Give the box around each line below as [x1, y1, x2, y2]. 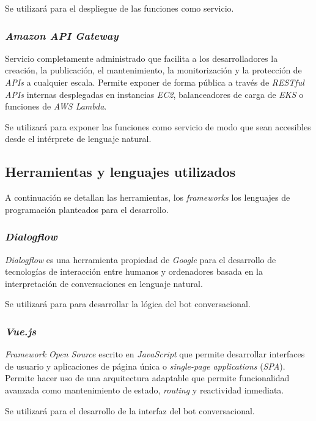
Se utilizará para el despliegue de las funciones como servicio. [5, 2, 234, 14]
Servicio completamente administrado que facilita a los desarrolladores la [5, 51, 278, 64]
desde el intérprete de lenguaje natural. [5, 132, 152, 145]
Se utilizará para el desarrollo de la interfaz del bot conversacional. [5, 404, 255, 417]
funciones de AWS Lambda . [5, 100, 107, 113]
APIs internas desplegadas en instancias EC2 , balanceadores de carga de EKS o [5, 88, 304, 100]
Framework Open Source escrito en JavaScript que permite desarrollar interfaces [5, 348, 305, 360]
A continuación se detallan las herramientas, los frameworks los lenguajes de [5, 191, 290, 204]
